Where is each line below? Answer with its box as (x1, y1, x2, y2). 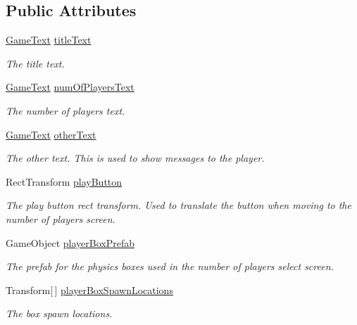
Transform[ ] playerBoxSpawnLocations (6, 282, 173, 297)
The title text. (6, 56, 65, 70)
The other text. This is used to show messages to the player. (6, 151, 265, 165)
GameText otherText (6, 127, 96, 141)
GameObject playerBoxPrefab (6, 235, 134, 250)
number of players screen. (6, 211, 115, 226)
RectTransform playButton (6, 174, 123, 189)
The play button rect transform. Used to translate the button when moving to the (6, 198, 351, 212)
